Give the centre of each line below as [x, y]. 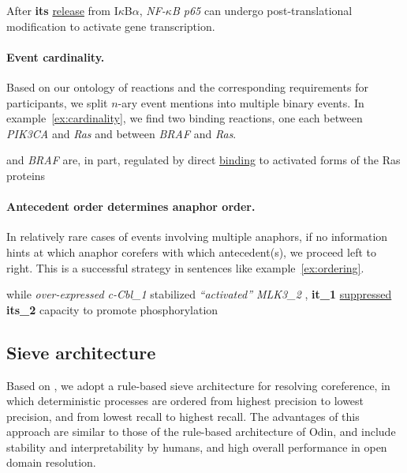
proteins [26, 175]
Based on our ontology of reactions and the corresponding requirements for [187, 86]
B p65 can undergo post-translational [262, 10]
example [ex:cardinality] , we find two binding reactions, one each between [185, 118]
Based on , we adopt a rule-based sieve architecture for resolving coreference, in [198, 385]
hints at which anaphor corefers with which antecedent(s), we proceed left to [191, 252]
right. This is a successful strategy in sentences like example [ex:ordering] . [185, 267]
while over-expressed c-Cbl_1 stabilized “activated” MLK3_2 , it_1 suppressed [199, 294]
